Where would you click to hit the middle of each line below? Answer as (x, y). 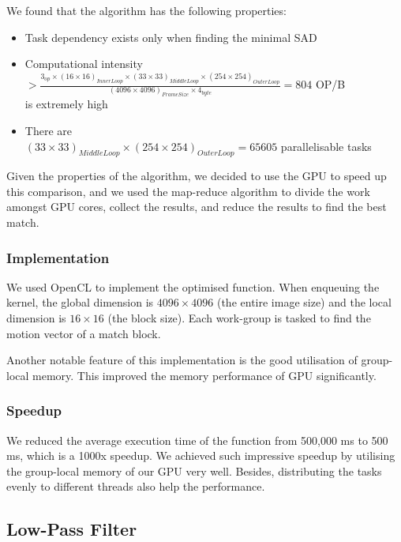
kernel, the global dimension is (80, 302)
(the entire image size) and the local (304, 302)
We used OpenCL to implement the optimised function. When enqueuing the (193, 286)
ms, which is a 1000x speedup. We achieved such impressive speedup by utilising (201, 455)
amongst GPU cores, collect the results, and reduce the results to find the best (197, 207)
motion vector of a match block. (84, 333)
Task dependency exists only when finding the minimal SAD (171, 37)
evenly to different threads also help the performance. (136, 486)
